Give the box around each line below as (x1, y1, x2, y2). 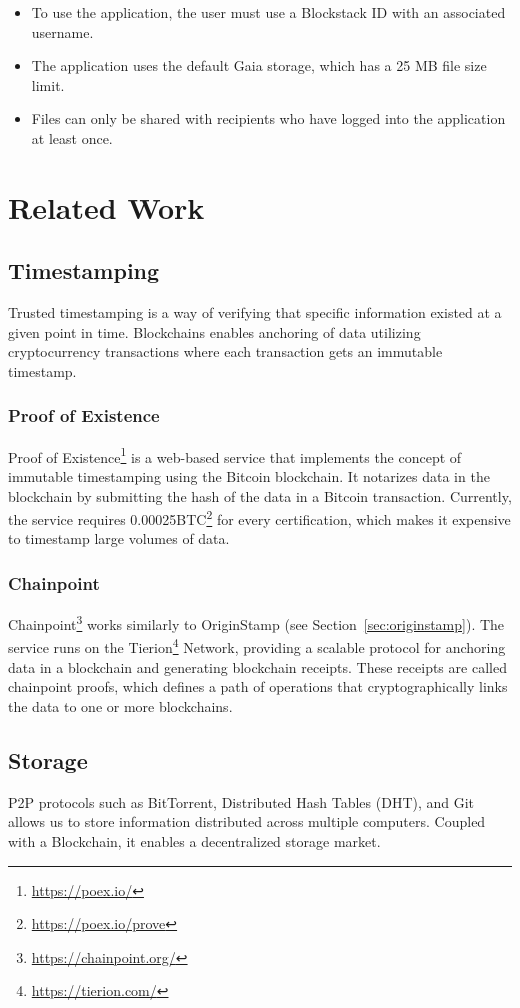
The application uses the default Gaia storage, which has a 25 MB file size (31, 55, 487, 76)
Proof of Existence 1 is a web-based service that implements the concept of (8, 443, 462, 467)
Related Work (8, 186, 205, 227)
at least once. (31, 127, 113, 148)
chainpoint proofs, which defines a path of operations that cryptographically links (8, 676, 508, 697)
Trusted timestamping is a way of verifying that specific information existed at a (8, 302, 502, 323)
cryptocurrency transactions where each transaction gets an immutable (8, 341, 443, 362)
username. (31, 21, 94, 42)
